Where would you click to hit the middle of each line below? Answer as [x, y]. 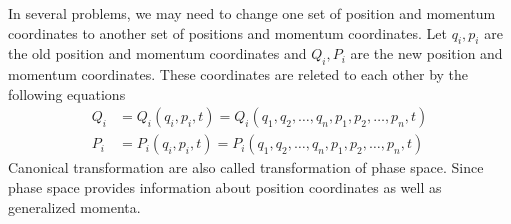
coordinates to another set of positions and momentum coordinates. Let [227, 32]
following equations [67, 93]
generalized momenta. [74, 206]
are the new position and [426, 53]
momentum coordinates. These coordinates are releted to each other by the [238, 74]
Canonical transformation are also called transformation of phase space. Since [246, 167]
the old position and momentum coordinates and [157, 53]
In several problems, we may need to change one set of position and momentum [252, 13]
